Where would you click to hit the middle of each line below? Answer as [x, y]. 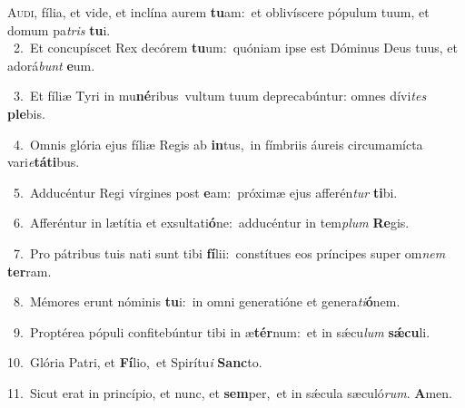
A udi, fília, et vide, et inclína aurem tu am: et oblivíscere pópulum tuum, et [218, 12]
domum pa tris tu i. [59, 29]
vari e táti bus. [44, 162]
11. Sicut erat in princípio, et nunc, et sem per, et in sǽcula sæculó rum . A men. [230, 392]
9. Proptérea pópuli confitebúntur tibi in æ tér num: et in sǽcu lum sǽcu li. [222, 331]
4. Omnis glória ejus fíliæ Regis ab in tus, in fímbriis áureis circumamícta [218, 144]
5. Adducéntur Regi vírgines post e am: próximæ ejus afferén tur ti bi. [205, 192]
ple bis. [26, 113]
